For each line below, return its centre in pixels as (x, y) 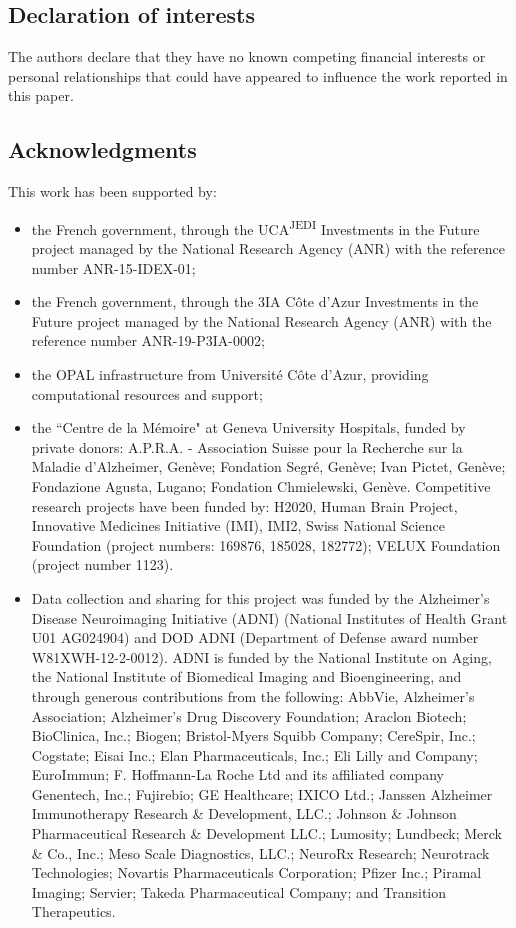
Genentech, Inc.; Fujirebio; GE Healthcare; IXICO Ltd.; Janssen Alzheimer (262, 793)
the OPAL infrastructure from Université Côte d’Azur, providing (230, 374)
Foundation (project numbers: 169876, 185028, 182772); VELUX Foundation (266, 544)
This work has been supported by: (112, 191)
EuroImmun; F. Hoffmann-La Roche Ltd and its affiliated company (237, 774)
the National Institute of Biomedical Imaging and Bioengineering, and (246, 676)
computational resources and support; (147, 393)
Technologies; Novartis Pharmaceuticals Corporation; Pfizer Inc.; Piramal (256, 872)
